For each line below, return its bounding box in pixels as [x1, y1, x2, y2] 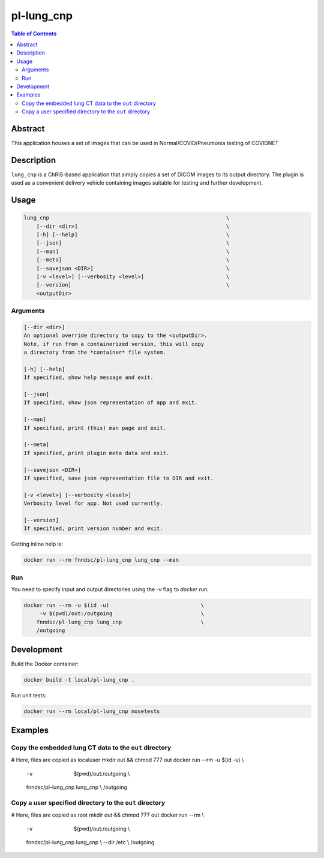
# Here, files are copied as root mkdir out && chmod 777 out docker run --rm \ [11, 811, 204, 818]
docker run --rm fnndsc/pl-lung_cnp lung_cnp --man [23, 556, 179, 564]
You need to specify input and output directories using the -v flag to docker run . [11, 586, 209, 593]
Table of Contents [11, 30, 57, 37]
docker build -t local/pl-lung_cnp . [23, 676, 135, 683]
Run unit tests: [11, 691, 47, 699]
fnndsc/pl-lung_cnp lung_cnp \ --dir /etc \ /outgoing [26, 839, 155, 846]
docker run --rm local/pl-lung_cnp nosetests [23, 708, 160, 715]
